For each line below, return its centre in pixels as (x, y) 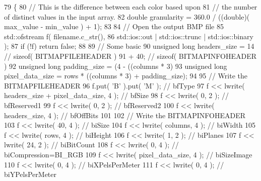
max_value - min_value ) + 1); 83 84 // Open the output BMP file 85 (114, 26)
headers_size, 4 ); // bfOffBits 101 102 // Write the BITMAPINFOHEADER (125, 115)
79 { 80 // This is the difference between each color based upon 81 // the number (131, 7)
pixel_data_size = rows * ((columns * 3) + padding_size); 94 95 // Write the (126, 76)
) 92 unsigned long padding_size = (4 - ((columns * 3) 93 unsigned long (116, 66)
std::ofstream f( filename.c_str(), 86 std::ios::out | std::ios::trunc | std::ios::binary (129, 36)
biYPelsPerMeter (30, 174)
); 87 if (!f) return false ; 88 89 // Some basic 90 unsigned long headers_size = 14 (129, 46)
